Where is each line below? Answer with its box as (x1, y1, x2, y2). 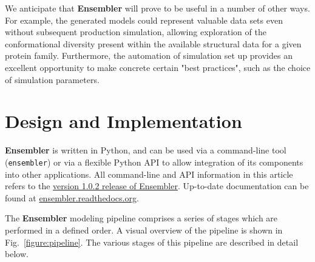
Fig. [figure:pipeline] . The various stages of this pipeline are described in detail (5, 235, 299, 248)
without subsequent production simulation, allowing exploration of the (5, 25, 266, 38)
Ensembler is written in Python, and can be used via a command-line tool (5, 144, 286, 156)
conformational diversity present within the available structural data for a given (5, 37, 302, 50)
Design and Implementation (5, 109, 242, 133)
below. (5, 247, 29, 260)
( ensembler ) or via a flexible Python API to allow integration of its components (5, 155, 303, 168)
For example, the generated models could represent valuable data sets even (5, 13, 283, 26)
